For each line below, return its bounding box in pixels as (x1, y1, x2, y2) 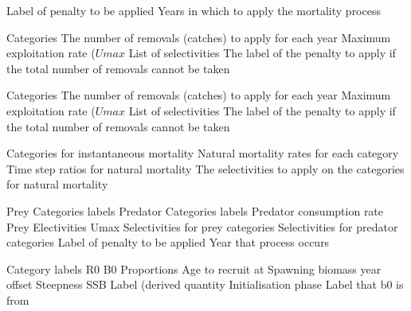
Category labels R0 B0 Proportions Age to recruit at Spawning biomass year (6, 260, 382, 277)
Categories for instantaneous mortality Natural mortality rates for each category (6, 145, 399, 161)
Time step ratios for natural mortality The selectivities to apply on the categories (6, 160, 405, 177)
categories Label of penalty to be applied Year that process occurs (6, 234, 330, 251)
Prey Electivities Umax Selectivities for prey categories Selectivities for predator (6, 218, 398, 235)
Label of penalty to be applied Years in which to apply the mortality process (6, 2, 381, 18)
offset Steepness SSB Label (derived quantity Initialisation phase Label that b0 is (6, 276, 404, 293)
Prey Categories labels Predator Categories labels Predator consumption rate (6, 202, 384, 219)
